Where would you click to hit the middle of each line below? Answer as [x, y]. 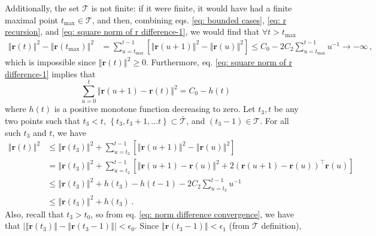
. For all [275, 120]
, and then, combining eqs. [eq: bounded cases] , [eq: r [189, 19]
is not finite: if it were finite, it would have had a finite [192, 8]
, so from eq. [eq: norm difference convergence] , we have [192, 214]
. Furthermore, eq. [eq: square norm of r [219, 62]
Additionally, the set [42, 8]
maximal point [32, 19]
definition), [281, 226]
